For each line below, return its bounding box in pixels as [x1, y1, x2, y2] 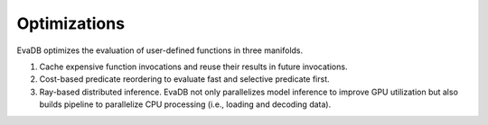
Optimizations [16, 13, 126, 33]
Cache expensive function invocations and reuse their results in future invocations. [39, 61, 348, 72]
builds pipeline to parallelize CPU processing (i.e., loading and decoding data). [39, 99, 332, 110]
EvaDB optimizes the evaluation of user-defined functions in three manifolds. [16, 45, 304, 56]
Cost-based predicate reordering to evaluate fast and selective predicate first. [39, 74, 330, 85]
